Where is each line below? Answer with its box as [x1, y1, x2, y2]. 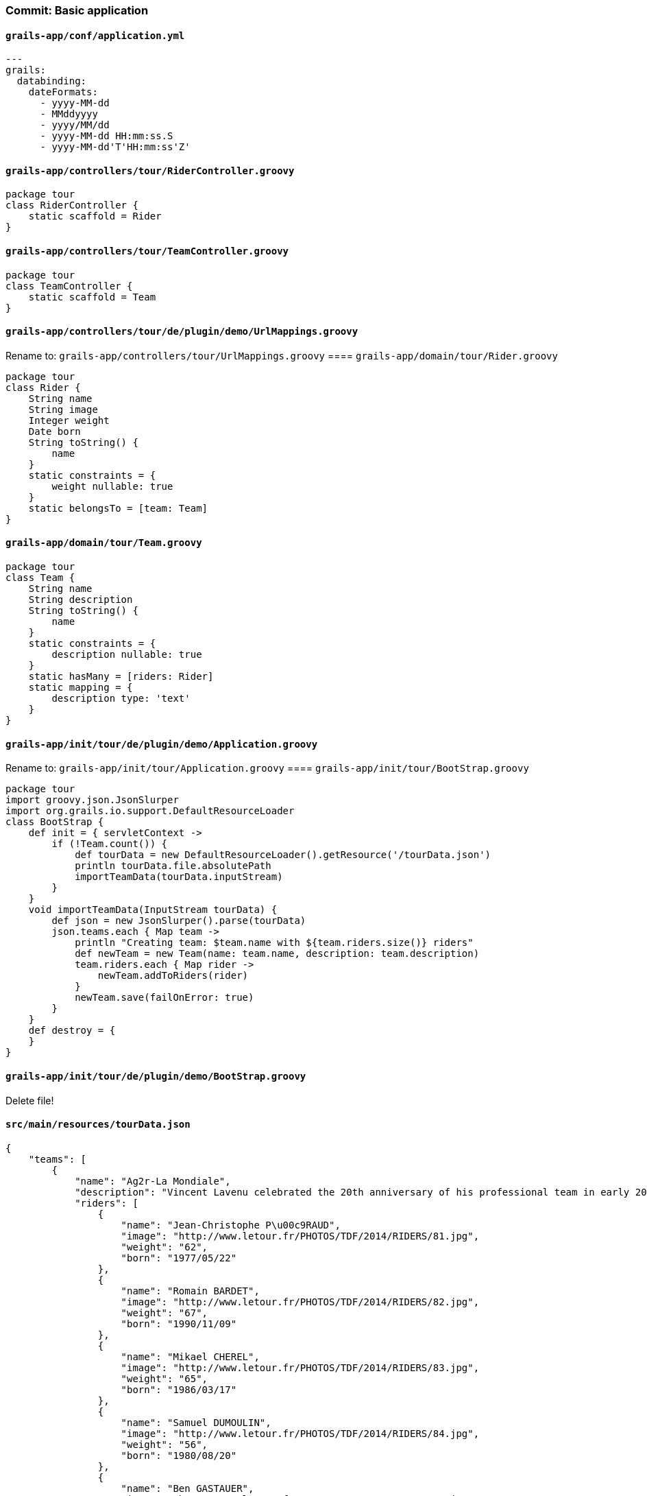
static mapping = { [28, 682, 133, 693]
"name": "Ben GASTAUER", [121, 1482, 254, 1494]
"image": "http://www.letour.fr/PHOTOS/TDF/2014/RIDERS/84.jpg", [121, 1427, 480, 1439]
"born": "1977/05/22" [121, 1252, 237, 1263]
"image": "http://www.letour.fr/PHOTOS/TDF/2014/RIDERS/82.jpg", [121, 1296, 480, 1307]
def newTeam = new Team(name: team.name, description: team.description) [75, 948, 480, 960]
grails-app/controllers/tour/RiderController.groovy [5, 165, 295, 176]
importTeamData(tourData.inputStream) [75, 871, 283, 883]
